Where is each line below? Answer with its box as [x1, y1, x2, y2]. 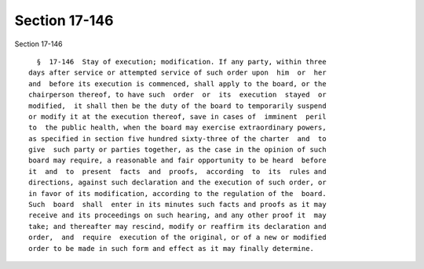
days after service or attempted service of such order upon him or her [28, 68, 327, 78]
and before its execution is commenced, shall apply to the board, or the [28, 79, 327, 88]
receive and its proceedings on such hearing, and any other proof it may [28, 211, 327, 220]
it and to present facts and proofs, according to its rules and [28, 167, 327, 176]
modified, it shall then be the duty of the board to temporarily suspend [28, 101, 327, 110]
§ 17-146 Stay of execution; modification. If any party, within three [36, 57, 327, 66]
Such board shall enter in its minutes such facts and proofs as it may [28, 200, 327, 209]
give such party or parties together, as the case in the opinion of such [28, 145, 327, 154]
